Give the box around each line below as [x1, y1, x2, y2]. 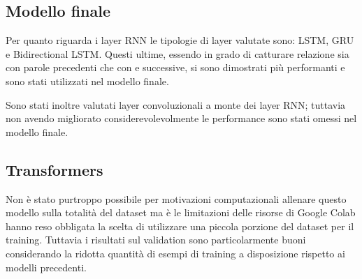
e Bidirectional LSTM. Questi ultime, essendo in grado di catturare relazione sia [6, 46, 349, 61]
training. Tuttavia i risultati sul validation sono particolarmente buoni [6, 232, 306, 247]
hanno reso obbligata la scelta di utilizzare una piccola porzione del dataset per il [6, 218, 354, 233]
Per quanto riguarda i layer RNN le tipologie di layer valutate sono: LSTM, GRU [6, 33, 354, 47]
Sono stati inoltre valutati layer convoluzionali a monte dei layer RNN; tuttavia [6, 97, 346, 112]
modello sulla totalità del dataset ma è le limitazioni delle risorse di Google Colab [6, 205, 356, 220]
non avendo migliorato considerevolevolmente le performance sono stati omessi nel [6, 111, 357, 126]
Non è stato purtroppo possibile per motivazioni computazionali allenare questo [6, 191, 347, 206]
